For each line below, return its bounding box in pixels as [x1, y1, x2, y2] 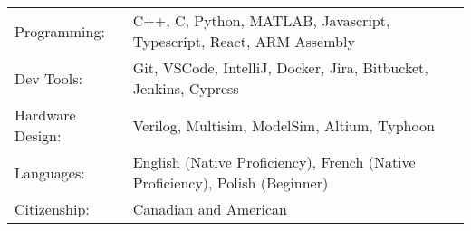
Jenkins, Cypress [132, 78, 239, 99]
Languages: [14, 161, 85, 183]
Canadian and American [132, 198, 287, 219]
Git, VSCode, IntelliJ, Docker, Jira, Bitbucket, [132, 57, 428, 78]
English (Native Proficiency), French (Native [132, 151, 416, 172]
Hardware [14, 104, 76, 125]
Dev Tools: [14, 67, 82, 89]
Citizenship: [14, 198, 90, 219]
